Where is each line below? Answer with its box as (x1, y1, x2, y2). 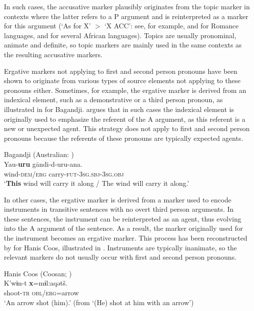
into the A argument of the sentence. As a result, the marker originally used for (4, 223, 243, 233)
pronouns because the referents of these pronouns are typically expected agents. (4, 133, 243, 143)
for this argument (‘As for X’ (4, 21, 91, 31)
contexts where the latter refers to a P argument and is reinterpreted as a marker (4, 11, 249, 21)
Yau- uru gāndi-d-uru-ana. (4, 158, 82, 169)
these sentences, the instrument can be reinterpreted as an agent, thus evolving (4, 213, 241, 223)
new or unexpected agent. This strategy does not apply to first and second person (4, 123, 250, 133)
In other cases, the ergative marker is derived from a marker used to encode (4, 194, 231, 204)
